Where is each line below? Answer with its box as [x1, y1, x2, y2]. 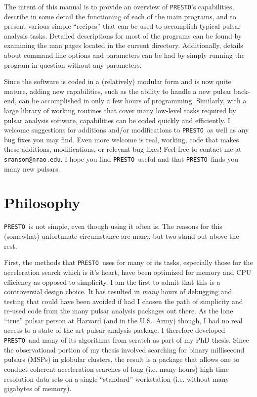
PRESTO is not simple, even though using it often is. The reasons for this [4, 221, 222, 231]
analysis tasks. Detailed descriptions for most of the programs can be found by [4, 30, 242, 41]
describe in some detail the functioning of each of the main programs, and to [4, 11, 236, 21]
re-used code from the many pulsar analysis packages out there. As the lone [4, 306, 233, 316]
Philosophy [4, 192, 81, 213]
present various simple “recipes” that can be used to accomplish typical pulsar [4, 21, 241, 31]
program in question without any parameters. [4, 59, 142, 70]
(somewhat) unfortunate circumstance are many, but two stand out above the [4, 231, 239, 241]
